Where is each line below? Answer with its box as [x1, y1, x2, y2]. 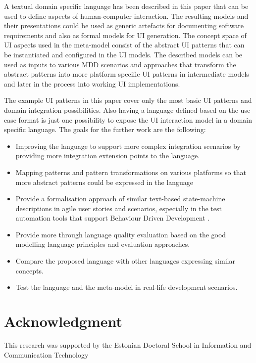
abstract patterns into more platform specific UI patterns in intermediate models [4, 69, 249, 79]
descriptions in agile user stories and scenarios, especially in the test [15, 203, 222, 213]
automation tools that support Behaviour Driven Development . [15, 213, 210, 223]
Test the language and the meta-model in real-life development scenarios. [15, 282, 238, 292]
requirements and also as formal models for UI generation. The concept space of [4, 30, 247, 40]
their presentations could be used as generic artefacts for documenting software [4, 20, 244, 31]
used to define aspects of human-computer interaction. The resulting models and [4, 10, 249, 21]
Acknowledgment [4, 311, 122, 331]
